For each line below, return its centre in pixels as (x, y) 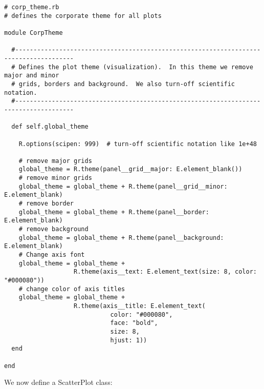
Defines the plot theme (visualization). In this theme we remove (136, 67)
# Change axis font (52, 255)
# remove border (46, 204)
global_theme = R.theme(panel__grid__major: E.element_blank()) (130, 169)
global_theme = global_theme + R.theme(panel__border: (114, 212)
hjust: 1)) (129, 340)
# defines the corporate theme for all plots (83, 16)
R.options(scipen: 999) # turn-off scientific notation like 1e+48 (138, 144)
